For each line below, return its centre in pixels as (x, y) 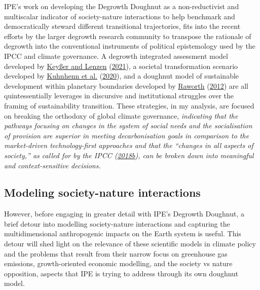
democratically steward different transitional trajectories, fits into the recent (122, 26)
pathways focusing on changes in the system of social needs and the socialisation (128, 125)
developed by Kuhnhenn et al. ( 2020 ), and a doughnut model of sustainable (122, 76)
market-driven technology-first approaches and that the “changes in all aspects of (129, 145)
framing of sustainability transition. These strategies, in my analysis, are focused (129, 105)
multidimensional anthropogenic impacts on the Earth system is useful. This (123, 233)
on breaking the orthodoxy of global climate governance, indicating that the (121, 115)
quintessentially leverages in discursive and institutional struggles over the (119, 96)
